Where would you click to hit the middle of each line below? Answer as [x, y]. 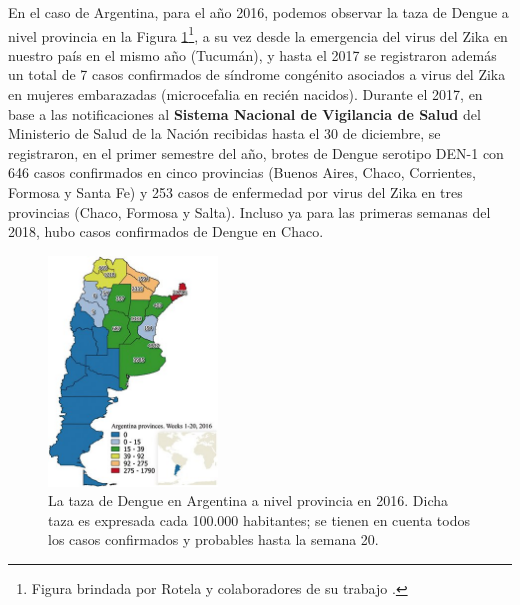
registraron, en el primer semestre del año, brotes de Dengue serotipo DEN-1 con [256, 152]
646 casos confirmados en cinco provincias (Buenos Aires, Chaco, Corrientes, [242, 172]
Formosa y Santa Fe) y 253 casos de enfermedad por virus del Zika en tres [235, 192]
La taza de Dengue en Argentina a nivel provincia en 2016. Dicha [248, 500]
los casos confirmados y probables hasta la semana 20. [213, 539]
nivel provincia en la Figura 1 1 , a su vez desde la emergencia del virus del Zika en [258, 34]
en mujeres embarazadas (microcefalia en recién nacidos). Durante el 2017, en [245, 94]
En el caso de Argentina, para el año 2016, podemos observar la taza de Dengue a [258, 12]
